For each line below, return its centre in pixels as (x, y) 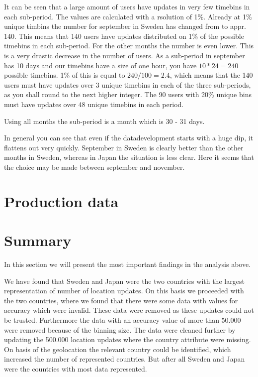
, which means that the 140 (211, 75)
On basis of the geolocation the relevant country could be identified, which (118, 349)
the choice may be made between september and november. (94, 167)
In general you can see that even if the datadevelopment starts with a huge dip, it (129, 138)
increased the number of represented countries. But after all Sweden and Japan (125, 359)
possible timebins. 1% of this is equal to (65, 75)
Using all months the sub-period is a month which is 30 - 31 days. (104, 121)
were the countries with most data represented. (76, 368)
